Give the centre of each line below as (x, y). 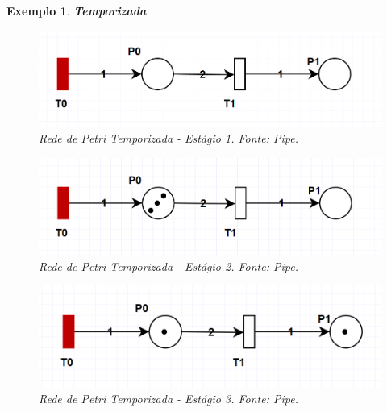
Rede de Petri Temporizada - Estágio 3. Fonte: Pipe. (169, 399)
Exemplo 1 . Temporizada (77, 10)
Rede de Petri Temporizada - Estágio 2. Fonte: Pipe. (169, 266)
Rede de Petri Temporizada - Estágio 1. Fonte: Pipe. (169, 138)
